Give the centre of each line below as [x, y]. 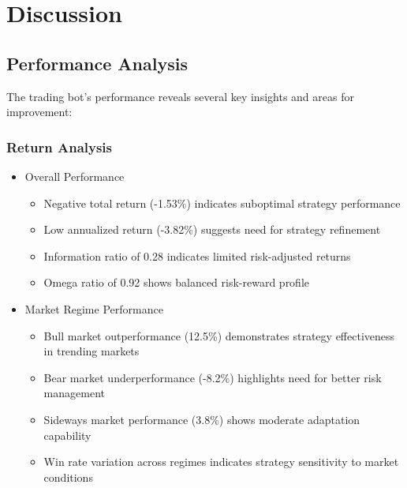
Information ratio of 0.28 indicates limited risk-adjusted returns [197, 255]
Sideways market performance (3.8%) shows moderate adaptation [202, 419]
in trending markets [91, 351]
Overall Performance [75, 176]
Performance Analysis [97, 63]
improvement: [39, 112]
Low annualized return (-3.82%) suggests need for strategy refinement [212, 229]
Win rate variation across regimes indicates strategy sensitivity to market [221, 462]
